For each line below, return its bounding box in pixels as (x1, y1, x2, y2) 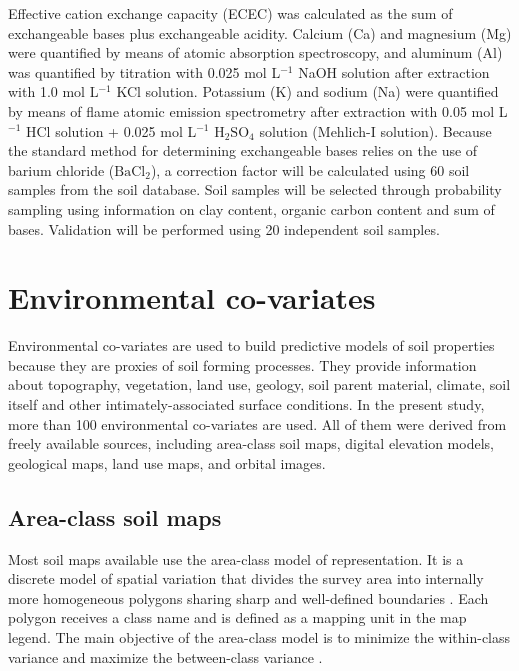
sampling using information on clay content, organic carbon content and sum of (8, 198, 495, 219)
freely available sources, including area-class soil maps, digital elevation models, (8, 433, 494, 454)
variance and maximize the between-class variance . (8, 646, 323, 667)
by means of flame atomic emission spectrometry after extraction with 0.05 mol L (8, 100, 508, 121)
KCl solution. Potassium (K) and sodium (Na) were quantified (116, 81, 499, 102)
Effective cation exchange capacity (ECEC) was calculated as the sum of (8, 3, 453, 23)
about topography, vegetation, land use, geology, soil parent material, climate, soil (8, 374, 511, 395)
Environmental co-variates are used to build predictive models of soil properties (8, 335, 495, 356)
